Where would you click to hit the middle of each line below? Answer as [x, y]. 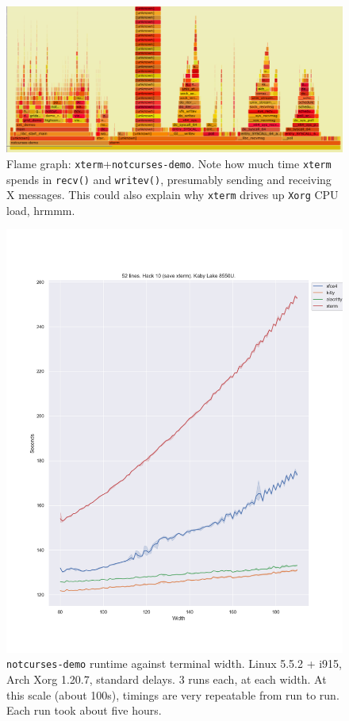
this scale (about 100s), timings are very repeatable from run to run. [173, 694]
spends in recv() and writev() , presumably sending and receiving [169, 179]
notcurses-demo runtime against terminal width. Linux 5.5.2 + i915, [174, 663]
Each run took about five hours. [84, 710]
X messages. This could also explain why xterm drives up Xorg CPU [173, 195]
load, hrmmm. [41, 210]
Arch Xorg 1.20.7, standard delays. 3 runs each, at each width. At [167, 679]
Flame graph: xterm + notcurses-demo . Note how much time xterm [169, 163]
